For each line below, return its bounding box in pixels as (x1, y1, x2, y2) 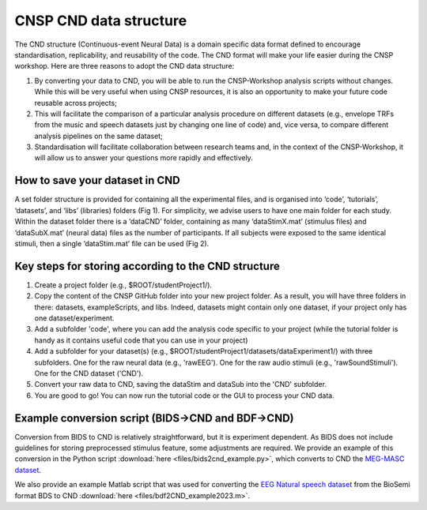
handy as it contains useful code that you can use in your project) (34, 336, 248, 345)
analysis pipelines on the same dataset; (34, 131, 164, 141)
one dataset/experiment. (34, 313, 115, 323)
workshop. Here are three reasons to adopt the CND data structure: (14, 62, 235, 71)
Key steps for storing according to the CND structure (14, 259, 280, 272)
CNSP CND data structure (14, 12, 187, 29)
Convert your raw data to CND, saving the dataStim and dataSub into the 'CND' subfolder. (34, 380, 327, 389)
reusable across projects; (34, 98, 118, 107)
